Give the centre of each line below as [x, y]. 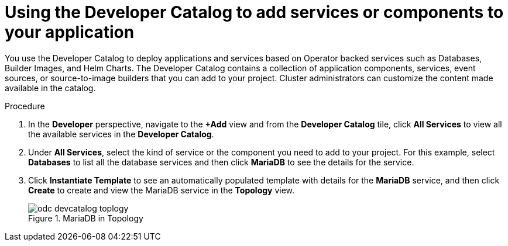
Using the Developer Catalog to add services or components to [254, 12]
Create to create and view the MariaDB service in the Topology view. [162, 190]
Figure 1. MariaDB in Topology [86, 218]
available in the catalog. [50, 88]
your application [70, 32]
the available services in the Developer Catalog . [121, 134]
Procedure [25, 106]
